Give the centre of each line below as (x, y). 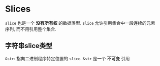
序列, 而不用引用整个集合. (31, 29)
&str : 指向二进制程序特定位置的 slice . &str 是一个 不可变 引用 (67, 58)
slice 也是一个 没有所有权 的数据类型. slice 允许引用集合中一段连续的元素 (80, 23)
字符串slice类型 (29, 46)
